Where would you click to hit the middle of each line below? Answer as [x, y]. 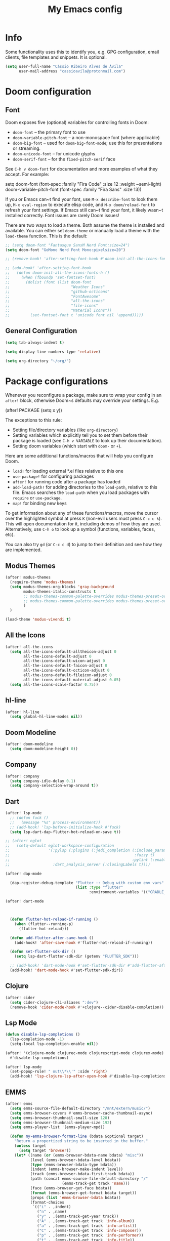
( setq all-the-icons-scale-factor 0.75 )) [54, 684]
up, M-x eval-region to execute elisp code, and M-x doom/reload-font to [80, 204]
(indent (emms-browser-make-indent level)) [77, 1169]
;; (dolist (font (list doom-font [49, 282]
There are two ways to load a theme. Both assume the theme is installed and [85, 225]
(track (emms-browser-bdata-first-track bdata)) [82, 1174]
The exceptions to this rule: [34, 420]
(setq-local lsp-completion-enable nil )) [54, 1044]
